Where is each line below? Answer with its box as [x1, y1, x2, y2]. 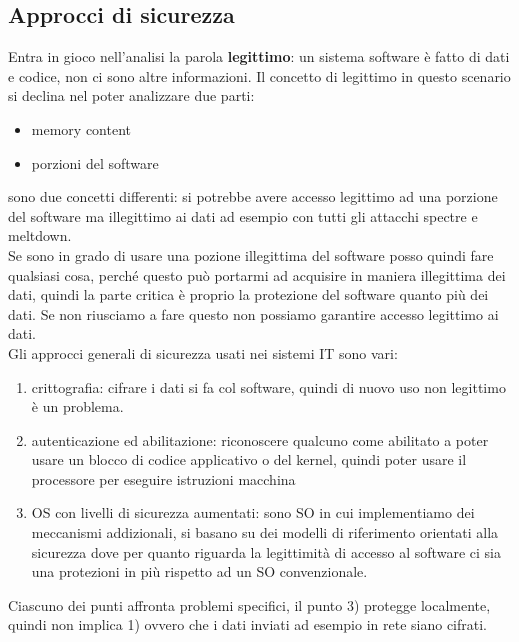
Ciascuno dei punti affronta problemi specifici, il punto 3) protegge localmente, [8, 594, 491, 615]
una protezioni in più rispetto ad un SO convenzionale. [31, 561, 368, 582]
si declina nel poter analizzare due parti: [8, 85, 255, 106]
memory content [31, 118, 131, 139]
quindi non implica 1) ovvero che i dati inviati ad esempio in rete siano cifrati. [8, 614, 488, 635]
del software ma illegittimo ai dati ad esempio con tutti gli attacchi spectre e [8, 205, 478, 226]
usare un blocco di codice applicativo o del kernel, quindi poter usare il [31, 449, 467, 470]
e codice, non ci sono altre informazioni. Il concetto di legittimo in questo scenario [8, 65, 511, 86]
